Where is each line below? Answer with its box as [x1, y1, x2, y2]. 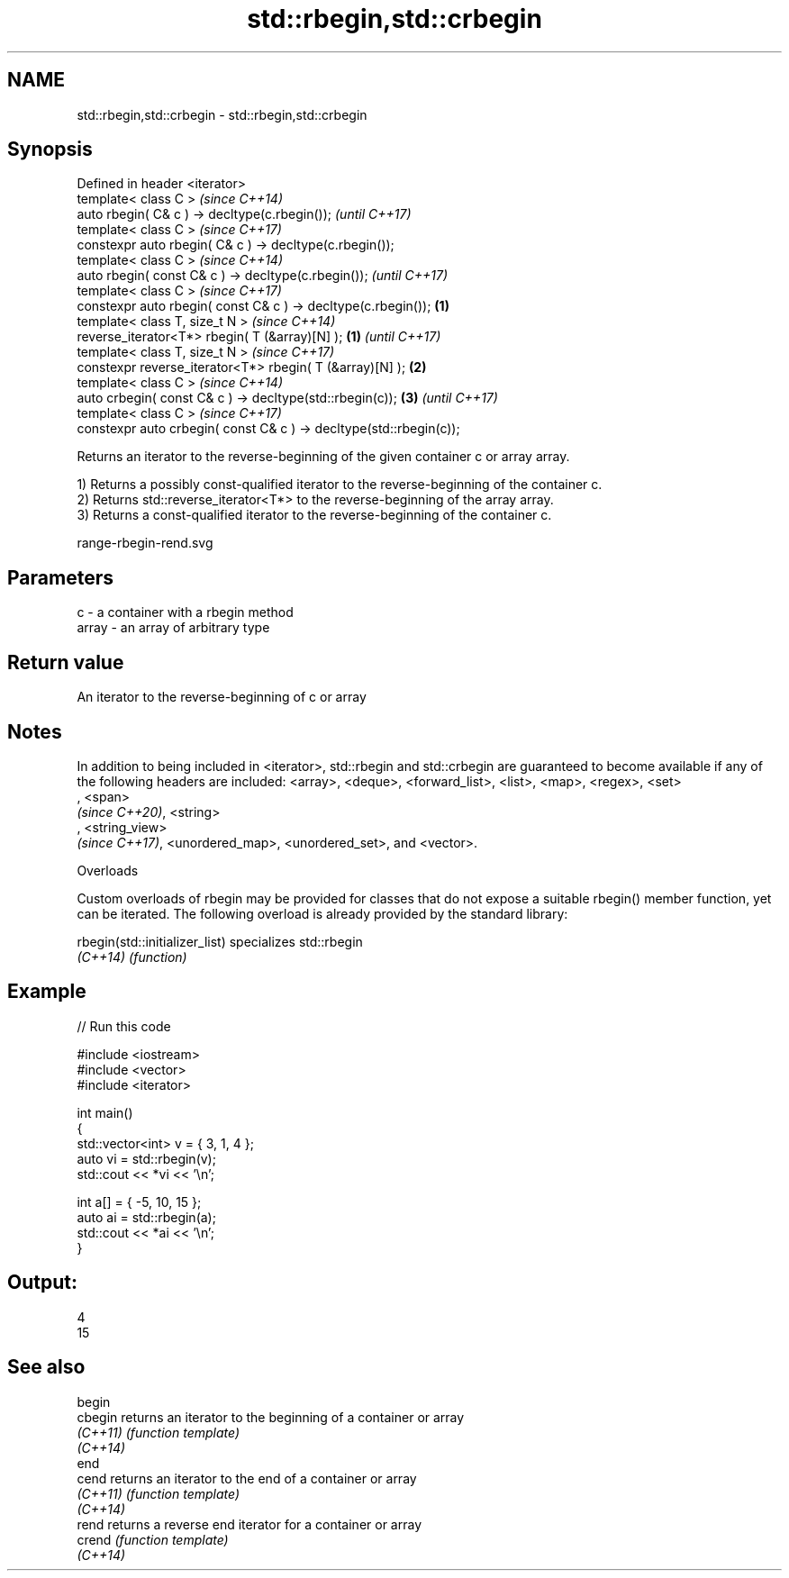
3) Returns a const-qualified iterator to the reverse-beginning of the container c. [77, 507, 552, 523]
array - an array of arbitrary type [77, 620, 270, 636]
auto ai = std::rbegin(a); [77, 1209, 216, 1225]
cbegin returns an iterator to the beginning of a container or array [77, 1409, 465, 1425]
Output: [7, 1271, 77, 1294]
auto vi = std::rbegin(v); [77, 1150, 216, 1166]
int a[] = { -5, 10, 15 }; [77, 1193, 202, 1210]
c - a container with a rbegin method [77, 604, 294, 621]
